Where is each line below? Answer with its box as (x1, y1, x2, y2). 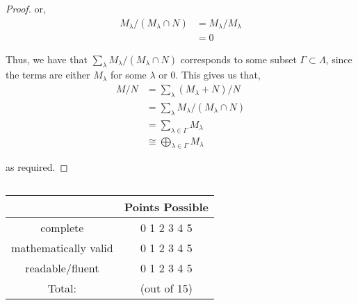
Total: (47, 279, 77, 296)
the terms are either (6, 67, 90, 82)
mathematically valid (11, 239, 113, 256)
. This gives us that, (175, 67, 261, 82)
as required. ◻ (6, 160, 68, 174)
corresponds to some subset (180, 51, 297, 66)
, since (325, 51, 352, 66)
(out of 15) (140, 279, 193, 296)
